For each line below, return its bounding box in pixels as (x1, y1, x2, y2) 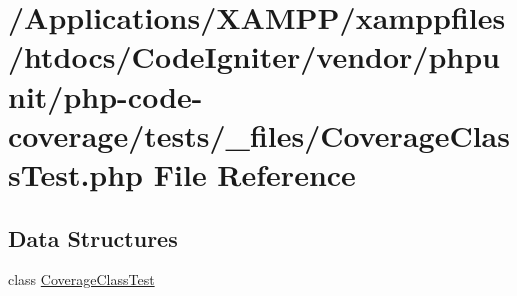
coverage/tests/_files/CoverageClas (8, 114, 510, 155)
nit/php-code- (8, 75, 203, 116)
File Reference (153, 153, 356, 194)
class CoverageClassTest (8, 269, 155, 290)
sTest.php (8, 153, 144, 194)
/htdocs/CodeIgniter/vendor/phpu (8, 36, 500, 77)
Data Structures (8, 222, 178, 253)
